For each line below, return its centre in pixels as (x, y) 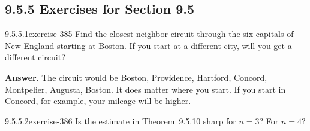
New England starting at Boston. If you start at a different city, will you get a (148, 45)
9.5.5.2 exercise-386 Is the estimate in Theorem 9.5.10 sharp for (121, 121)
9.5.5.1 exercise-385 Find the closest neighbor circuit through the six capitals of (149, 34)
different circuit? (35, 57)
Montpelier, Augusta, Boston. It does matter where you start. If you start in (145, 89)
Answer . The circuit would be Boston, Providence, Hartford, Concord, (136, 77)
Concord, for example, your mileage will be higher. (98, 101)
